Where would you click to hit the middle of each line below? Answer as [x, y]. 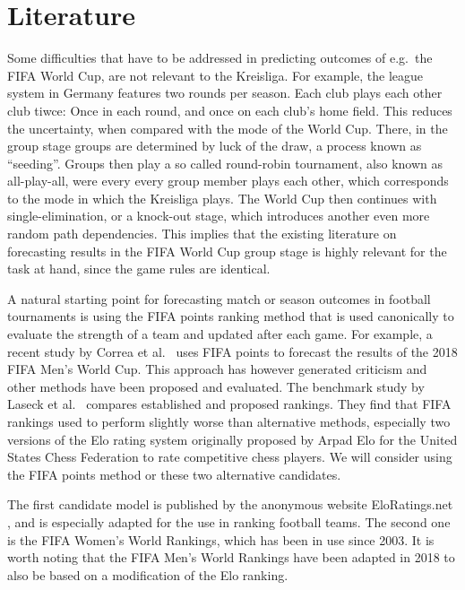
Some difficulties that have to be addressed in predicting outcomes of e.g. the [220, 58]
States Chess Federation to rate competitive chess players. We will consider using [230, 457]
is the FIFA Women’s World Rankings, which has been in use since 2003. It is [221, 539]
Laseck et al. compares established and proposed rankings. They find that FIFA [229, 404]
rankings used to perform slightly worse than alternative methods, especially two [229, 421]
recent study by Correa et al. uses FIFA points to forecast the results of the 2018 [232, 351]
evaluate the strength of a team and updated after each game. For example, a [220, 334]
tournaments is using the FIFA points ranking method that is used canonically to [231, 316]
